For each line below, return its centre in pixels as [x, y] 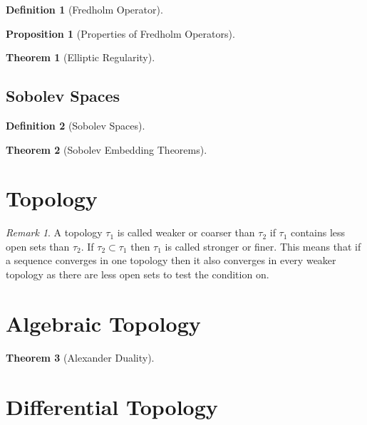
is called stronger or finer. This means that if [263, 246]
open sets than [38, 246]
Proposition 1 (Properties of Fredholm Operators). [120, 33]
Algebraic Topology [103, 323]
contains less [318, 232]
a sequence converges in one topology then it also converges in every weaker [171, 260]
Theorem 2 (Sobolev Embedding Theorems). [107, 149]
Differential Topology [112, 406]
